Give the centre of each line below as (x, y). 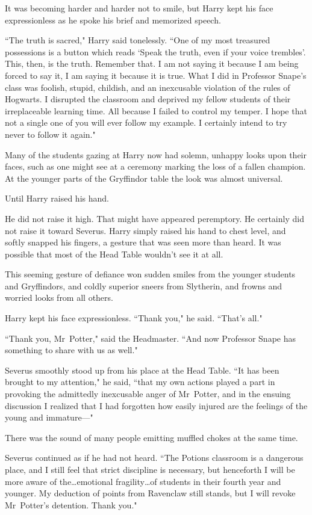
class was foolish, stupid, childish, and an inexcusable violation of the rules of (148, 87)
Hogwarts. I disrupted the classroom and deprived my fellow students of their (148, 99)
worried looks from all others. (59, 298)
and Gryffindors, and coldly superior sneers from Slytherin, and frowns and (144, 285)
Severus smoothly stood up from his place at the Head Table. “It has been (142, 370)
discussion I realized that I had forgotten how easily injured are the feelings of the (156, 405)
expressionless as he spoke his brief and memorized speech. (113, 20)
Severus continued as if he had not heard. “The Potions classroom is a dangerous (154, 458)
